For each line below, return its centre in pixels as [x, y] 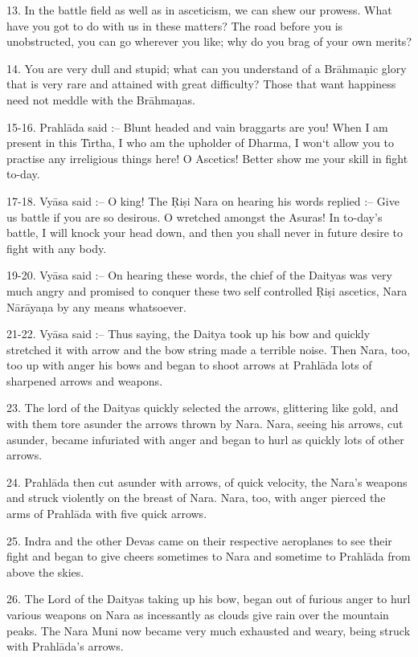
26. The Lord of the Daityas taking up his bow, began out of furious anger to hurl [209, 599]
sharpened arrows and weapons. [85, 380]
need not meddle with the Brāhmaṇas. [101, 99]
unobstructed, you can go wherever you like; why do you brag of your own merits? [209, 41]
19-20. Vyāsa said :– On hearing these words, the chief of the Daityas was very [199, 275]
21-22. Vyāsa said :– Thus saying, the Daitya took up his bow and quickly [189, 334]
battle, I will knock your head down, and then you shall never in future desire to [205, 233]
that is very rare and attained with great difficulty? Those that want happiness [201, 84]
